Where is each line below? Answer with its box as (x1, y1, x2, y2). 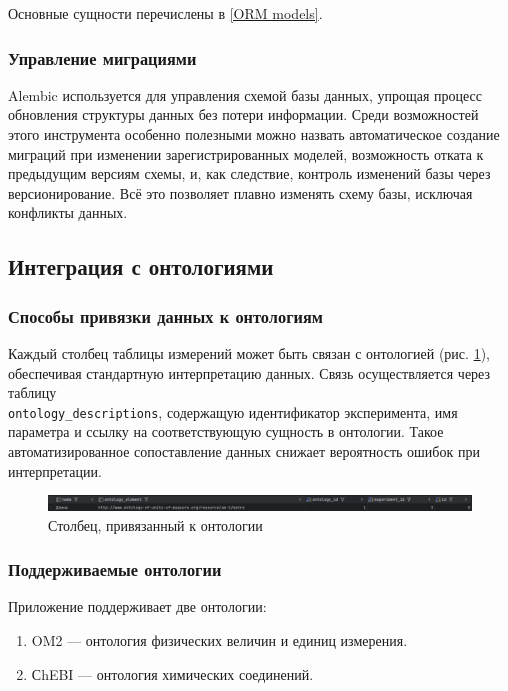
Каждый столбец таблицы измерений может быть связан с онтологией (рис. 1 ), (8, 342, 490, 363)
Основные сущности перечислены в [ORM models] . (8, 3, 323, 23)
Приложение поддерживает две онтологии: (8, 596, 267, 617)
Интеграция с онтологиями (8, 251, 274, 282)
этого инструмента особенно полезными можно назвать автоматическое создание (8, 124, 500, 144)
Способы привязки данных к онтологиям (8, 303, 324, 328)
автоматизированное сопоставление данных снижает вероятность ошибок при (8, 441, 480, 461)
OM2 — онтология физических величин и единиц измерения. (31, 629, 408, 650)
